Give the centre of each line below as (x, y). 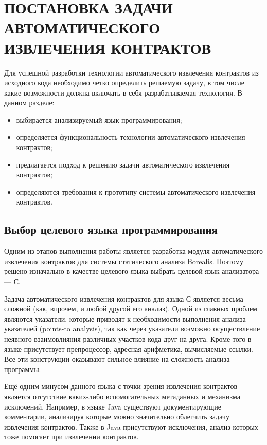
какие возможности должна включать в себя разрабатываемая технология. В (123, 92)
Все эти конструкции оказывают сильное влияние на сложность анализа (117, 359)
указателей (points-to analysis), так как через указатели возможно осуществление (132, 329)
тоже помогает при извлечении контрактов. (72, 437)
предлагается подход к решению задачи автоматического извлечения (123, 164)
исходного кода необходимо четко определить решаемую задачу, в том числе (124, 82)
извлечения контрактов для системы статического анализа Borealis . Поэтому (124, 261)
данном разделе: (29, 103)
